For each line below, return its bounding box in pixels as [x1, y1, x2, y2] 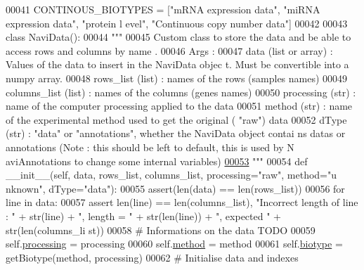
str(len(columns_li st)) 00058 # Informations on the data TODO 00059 [6, 222, 316, 237]
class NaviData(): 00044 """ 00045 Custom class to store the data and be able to [6, 30, 351, 44]
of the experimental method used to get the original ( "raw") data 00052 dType [6, 112, 347, 127]
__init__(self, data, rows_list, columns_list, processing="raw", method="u [6, 167, 337, 182]
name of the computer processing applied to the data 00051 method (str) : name [6, 98, 353, 113]
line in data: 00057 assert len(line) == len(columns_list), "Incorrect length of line [6, 195, 358, 210]
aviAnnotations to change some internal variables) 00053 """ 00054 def [6, 153, 308, 168]
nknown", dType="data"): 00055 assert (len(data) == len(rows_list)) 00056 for [6, 181, 345, 195]
